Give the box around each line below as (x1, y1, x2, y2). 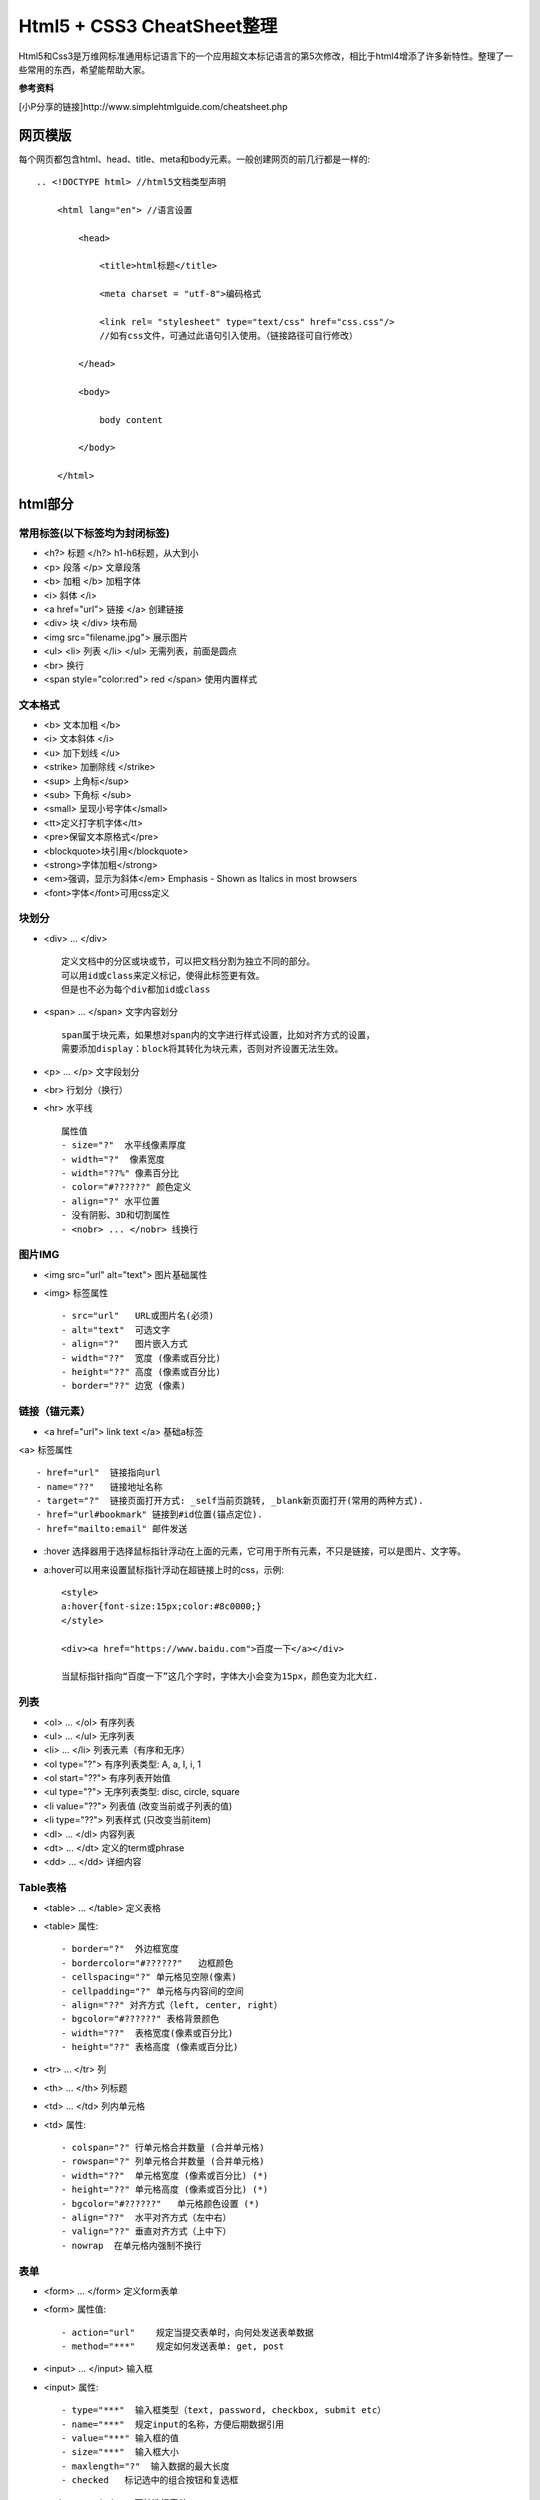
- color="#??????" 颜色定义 (61, 1181, 192, 1193)
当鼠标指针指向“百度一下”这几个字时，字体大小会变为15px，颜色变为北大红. (61, 1671, 379, 1682)
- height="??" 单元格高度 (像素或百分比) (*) (61, 2184, 269, 2195)
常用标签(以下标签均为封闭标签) (18, 526, 170, 540)
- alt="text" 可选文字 (61, 1324, 171, 1335)
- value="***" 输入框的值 (61, 2433, 180, 2444)
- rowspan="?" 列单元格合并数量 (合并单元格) (61, 2156, 265, 2167)
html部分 (18, 496, 74, 513)
